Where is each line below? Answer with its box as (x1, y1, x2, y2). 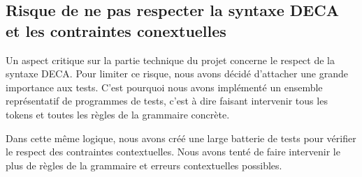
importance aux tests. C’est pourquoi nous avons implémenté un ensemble (6, 79, 323, 94)
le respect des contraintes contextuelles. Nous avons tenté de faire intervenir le (6, 144, 340, 159)
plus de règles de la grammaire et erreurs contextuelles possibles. (6, 157, 282, 172)
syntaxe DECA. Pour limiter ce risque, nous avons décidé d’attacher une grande (6, 66, 348, 81)
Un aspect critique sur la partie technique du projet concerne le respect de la (6, 52, 335, 67)
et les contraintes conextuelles (6, 20, 226, 41)
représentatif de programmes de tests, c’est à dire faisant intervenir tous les (6, 93, 328, 108)
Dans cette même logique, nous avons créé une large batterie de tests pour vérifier (6, 130, 356, 145)
